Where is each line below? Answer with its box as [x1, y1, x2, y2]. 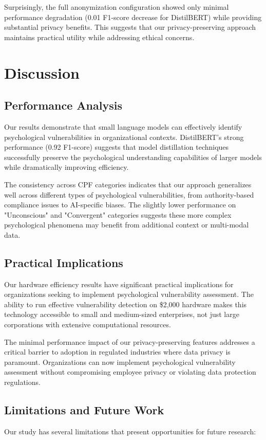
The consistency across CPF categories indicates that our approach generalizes [4, 179, 252, 189]
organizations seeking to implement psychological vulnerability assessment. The [4, 289, 254, 300]
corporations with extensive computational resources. [4, 319, 171, 330]
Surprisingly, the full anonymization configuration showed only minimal [4, 2, 229, 12]
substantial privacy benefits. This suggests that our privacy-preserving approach [4, 22, 256, 32]
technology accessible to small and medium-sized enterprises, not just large [4, 309, 239, 320]
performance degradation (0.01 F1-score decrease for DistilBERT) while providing [4, 11, 262, 22]
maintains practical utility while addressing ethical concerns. [4, 31, 195, 42]
